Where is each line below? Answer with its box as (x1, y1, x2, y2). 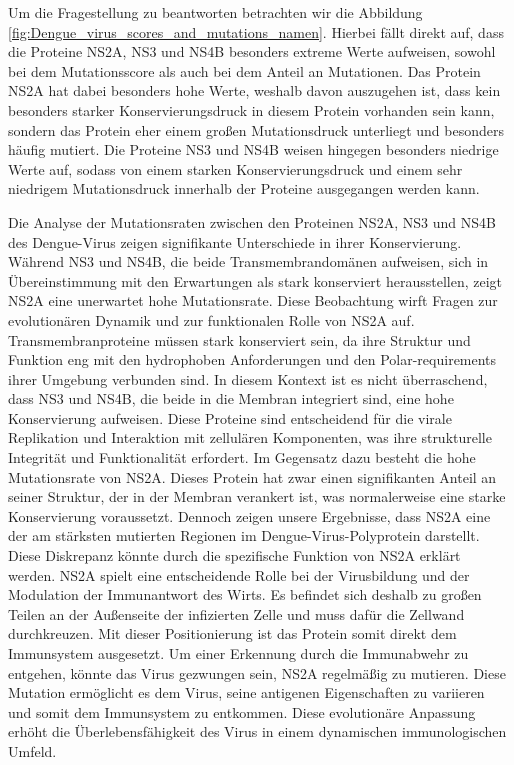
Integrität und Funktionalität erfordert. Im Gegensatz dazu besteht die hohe (8, 447, 476, 468)
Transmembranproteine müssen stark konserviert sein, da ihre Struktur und (8, 329, 471, 350)
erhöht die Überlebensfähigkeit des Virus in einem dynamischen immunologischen (8, 721, 507, 742)
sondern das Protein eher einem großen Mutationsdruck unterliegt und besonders (8, 119, 504, 140)
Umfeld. (8, 740, 57, 761)
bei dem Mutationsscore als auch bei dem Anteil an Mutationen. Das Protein (8, 60, 481, 81)
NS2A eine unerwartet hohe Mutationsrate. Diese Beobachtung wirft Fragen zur (8, 290, 498, 311)
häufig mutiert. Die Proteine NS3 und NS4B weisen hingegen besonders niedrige (8, 139, 499, 160)
